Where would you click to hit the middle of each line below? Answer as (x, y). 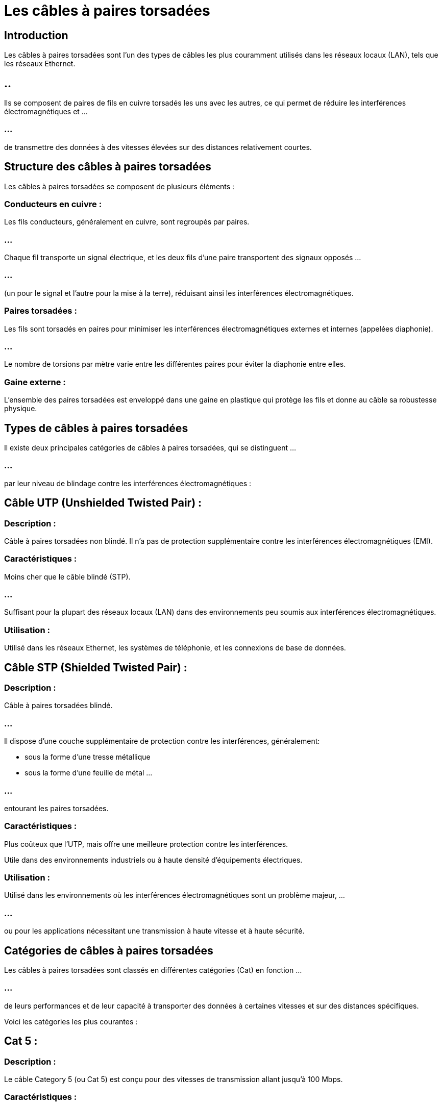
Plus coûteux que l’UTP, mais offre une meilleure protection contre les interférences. (146, 844)
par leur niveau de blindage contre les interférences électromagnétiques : (128, 483)
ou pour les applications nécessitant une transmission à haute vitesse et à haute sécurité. (154, 931)
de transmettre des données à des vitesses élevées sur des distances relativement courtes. (158, 147)
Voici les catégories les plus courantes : (71, 1021)
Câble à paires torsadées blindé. (58, 706)
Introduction (36, 35)
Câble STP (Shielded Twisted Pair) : (96, 667)
